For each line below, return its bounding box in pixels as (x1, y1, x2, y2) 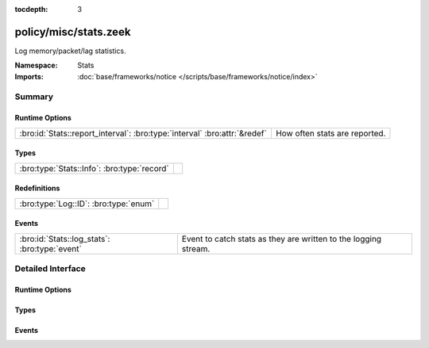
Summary (14, 91, 54, 102)
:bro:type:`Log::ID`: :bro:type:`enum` (19, 198, 155, 209)
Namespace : (14, 60, 59, 71)
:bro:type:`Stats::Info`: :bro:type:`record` (19, 163, 170, 174)
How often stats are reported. (275, 128, 386, 139)
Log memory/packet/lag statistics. (14, 46, 126, 55)
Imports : (14, 71, 44, 81)
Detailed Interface (14, 263, 87, 274)
